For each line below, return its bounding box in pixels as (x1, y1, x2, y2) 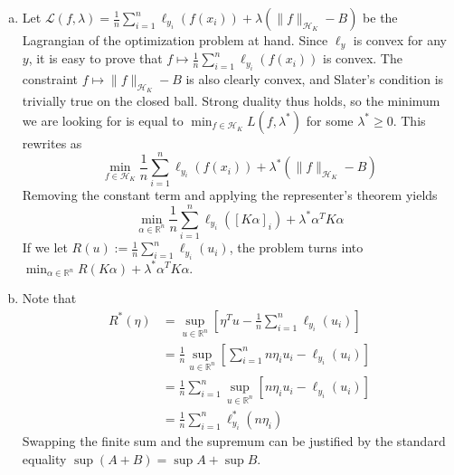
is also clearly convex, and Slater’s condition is (185, 69, 444, 88)
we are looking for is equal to (22, 110, 184, 129)
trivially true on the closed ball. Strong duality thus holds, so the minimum (22, 91, 440, 110)
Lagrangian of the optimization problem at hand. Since (22, 31, 328, 49)
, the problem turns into (229, 238, 364, 257)
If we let (22, 238, 68, 257)
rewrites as (22, 133, 82, 152)
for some (306, 110, 354, 129)
